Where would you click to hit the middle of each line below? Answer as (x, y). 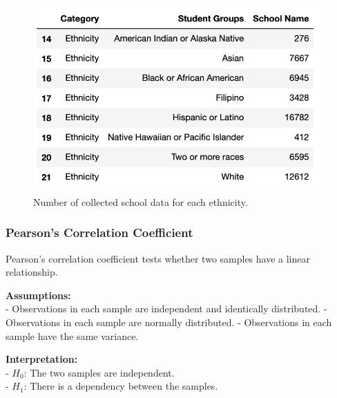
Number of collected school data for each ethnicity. (141, 201)
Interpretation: (42, 359)
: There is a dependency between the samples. (121, 386)
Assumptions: (38, 295)
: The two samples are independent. (99, 372)
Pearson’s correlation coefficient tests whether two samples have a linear (158, 258)
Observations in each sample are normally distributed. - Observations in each (169, 322)
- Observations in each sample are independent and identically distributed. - (166, 309)
